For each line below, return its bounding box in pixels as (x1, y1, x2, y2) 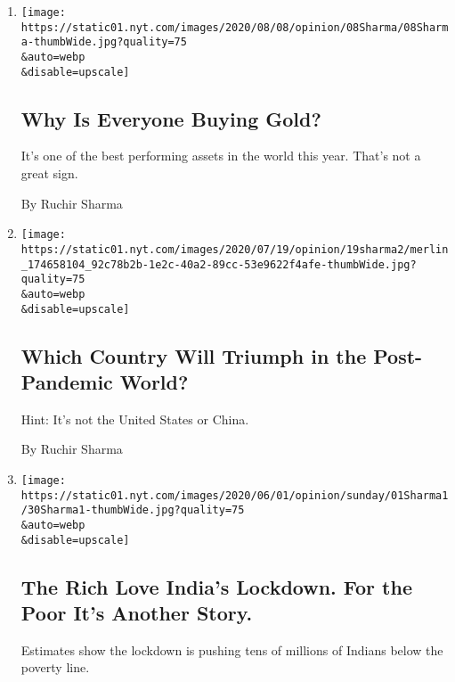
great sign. (20, 164, 78, 183)
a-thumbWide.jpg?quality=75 (20, 36, 187, 49)
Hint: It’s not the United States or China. (20, 409, 249, 428)
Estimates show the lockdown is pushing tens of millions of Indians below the (20, 640, 443, 659)
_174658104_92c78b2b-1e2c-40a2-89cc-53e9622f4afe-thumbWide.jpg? (20, 258, 417, 271)
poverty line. (20, 658, 90, 677)
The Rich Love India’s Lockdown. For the (20, 572, 412, 600)
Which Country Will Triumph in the (20, 341, 367, 369)
